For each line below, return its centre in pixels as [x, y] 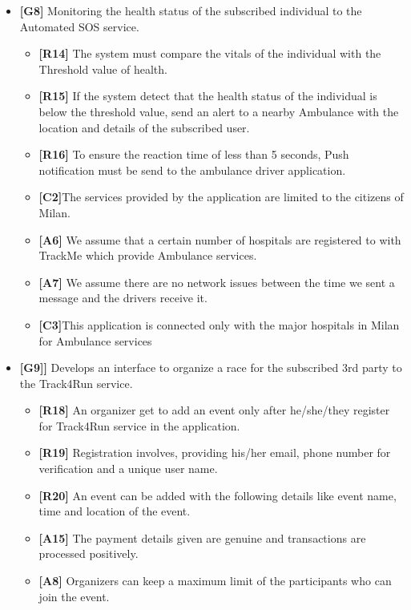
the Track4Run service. [76, 383]
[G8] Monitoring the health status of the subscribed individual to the [191, 10]
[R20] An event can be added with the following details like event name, [218, 495]
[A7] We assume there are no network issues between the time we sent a [217, 282]
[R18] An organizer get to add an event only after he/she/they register [214, 410]
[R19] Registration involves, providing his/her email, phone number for [215, 452]
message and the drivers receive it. [123, 298]
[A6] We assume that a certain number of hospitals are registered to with [220, 239]
